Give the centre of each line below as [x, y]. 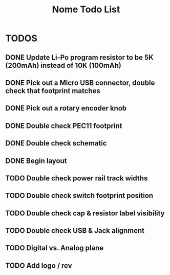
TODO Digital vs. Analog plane [55, 248]
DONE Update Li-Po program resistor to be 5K [79, 57]
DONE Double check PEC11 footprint [64, 126]
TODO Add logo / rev [39, 265]
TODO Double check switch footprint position [79, 196]
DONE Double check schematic [56, 143]
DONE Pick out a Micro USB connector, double [80, 82]
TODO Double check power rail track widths [77, 178]
